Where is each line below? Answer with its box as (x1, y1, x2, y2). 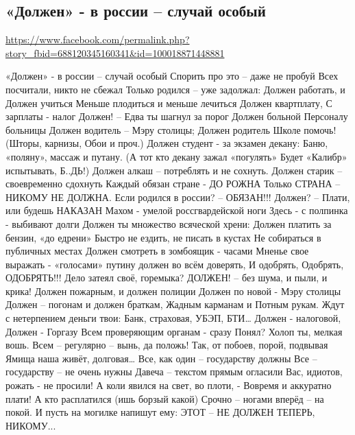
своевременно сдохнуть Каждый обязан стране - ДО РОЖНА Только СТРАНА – (5, 176, 341, 191)
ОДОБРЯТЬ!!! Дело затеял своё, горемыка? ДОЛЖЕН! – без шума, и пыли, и (5, 270, 328, 285)
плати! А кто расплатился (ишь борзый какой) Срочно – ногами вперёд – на (5, 391, 324, 405)
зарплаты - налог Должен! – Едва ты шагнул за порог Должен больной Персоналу (5, 109, 348, 124)
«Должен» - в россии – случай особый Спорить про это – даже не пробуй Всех (5, 69, 339, 83)
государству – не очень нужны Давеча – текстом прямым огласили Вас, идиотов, (5, 364, 343, 379)
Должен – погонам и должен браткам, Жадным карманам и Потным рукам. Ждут (5, 297, 345, 311)
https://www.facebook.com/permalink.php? (5, 32, 190, 47)
